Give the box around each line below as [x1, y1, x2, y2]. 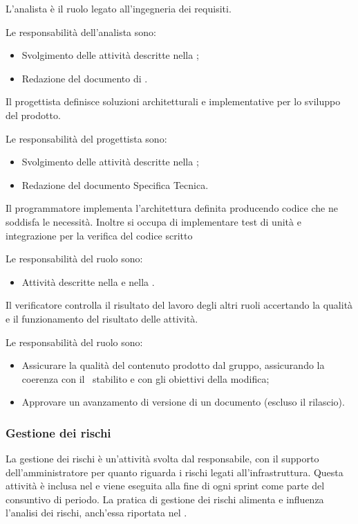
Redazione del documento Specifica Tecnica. [21, 177, 209, 192]
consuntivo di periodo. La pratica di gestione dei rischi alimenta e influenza [6, 491, 324, 506]
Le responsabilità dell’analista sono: [6, 24, 156, 39]
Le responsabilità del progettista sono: [6, 131, 167, 145]
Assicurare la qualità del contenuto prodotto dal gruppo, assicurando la [21, 358, 325, 372]
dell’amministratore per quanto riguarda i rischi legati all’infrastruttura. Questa [6, 464, 343, 479]
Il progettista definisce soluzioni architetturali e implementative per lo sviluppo [6, 94, 341, 109]
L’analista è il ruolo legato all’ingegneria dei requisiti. [6, 1, 232, 15]
